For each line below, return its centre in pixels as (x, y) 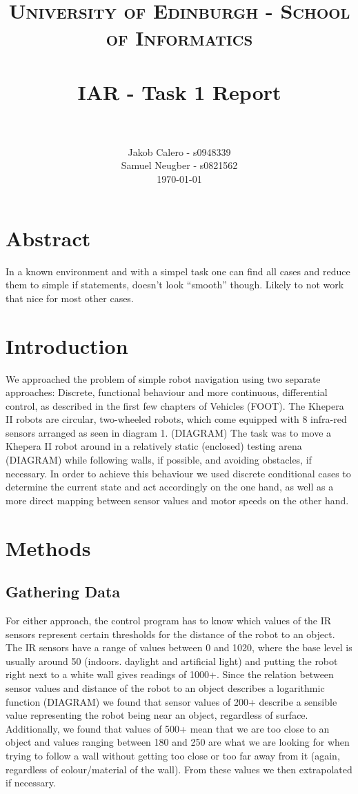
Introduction (67, 345)
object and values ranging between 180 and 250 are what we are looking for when (178, 742)
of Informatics (179, 38)
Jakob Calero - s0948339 (179, 151)
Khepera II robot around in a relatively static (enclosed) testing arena (154, 446)
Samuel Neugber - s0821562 (179, 165)
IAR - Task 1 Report (179, 91)
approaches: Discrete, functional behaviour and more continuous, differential (167, 392)
